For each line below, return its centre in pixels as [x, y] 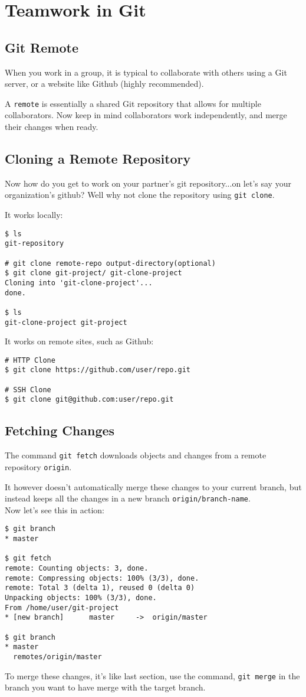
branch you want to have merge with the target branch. [105, 687]
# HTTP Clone [30, 360]
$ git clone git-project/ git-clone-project [93, 273]
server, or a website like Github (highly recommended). [104, 84]
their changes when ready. [52, 127]
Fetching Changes [60, 430]
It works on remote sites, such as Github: [79, 341]
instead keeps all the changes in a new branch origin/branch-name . [128, 498]
